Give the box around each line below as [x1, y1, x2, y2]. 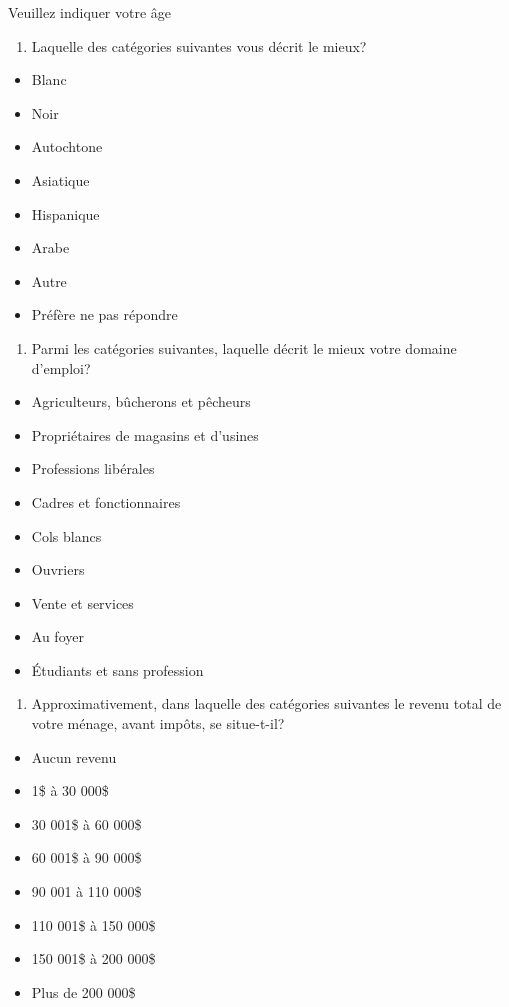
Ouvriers [31, 559, 85, 580]
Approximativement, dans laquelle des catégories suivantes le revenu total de [31, 693, 502, 714]
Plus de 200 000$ [31, 981, 136, 1002]
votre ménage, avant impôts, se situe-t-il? [31, 713, 285, 734]
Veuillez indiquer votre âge [8, 2, 172, 22]
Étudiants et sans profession [31, 659, 204, 680]
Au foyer [31, 626, 84, 647]
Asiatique [31, 169, 90, 190]
